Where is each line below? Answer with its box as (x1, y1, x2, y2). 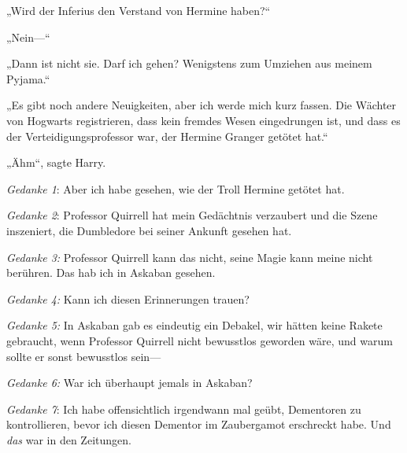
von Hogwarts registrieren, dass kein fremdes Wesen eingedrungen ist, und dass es (6, 112, 401, 128)
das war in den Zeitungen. (6, 431, 131, 447)
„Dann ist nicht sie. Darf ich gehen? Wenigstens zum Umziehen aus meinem (6, 55, 372, 72)
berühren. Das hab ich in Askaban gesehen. (6, 264, 216, 281)
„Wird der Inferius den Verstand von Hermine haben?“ (6, 2, 271, 18)
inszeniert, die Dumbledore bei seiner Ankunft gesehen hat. (6, 222, 292, 238)
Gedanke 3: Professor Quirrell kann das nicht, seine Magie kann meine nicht (6, 249, 373, 265)
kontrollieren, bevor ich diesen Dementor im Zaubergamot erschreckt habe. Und (6, 416, 391, 433)
